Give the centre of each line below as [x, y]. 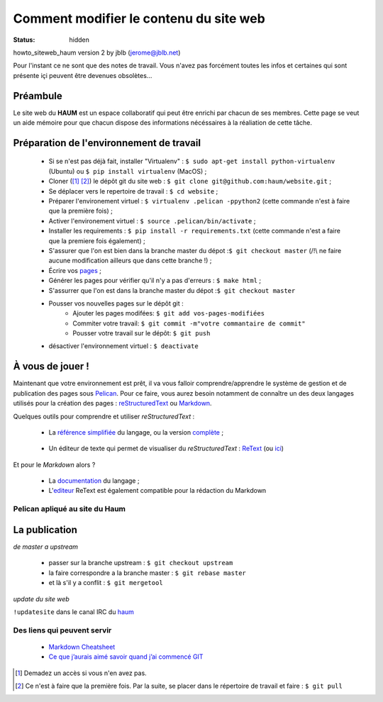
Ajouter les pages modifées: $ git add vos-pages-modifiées [169, 313]
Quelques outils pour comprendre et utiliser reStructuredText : [104, 416]
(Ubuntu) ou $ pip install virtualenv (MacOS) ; [128, 171]
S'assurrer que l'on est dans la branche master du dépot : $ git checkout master [172, 290]
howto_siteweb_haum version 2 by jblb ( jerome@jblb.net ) [97, 52]
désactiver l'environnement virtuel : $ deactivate [123, 346]
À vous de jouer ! [51, 366]
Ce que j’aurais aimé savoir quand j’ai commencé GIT [126, 657]
